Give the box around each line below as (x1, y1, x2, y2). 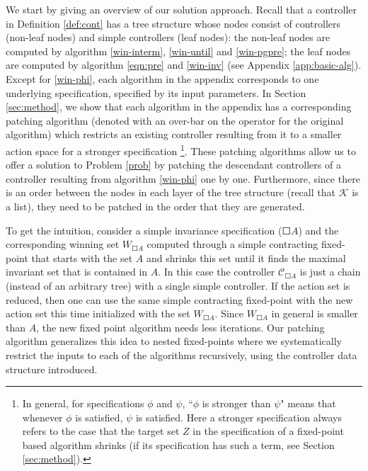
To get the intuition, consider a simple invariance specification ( (6, 222, 282, 237)
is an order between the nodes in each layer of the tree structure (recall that (6, 185, 335, 200)
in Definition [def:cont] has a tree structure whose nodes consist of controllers (6, 16, 341, 30)
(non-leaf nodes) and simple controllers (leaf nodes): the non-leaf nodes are (6, 30, 330, 45)
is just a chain (299, 264, 361, 279)
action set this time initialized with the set (6, 306, 190, 321)
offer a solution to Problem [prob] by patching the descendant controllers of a (6, 157, 341, 172)
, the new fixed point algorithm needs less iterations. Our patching (36, 319, 325, 334)
